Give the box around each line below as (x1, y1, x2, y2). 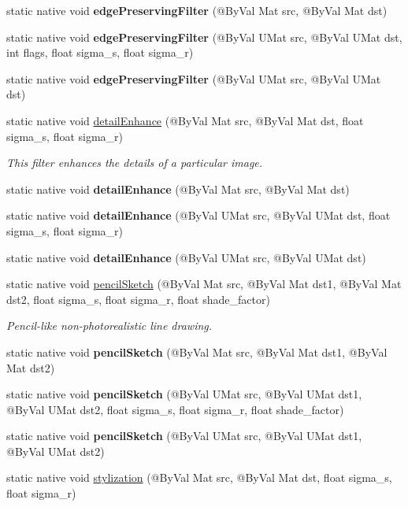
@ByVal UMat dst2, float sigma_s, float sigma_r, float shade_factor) (6, 401, 344, 417)
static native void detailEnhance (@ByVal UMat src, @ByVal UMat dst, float (6, 207, 391, 224)
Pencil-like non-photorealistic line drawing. (6, 317, 213, 334)
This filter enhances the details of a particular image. (6, 154, 263, 171)
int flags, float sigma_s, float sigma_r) (6, 44, 194, 61)
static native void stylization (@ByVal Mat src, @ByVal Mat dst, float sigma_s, (6, 469, 392, 486)
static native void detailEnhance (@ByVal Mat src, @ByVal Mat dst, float (6, 112, 364, 128)
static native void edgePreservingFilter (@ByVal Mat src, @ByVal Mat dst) (6, 2, 388, 18)
